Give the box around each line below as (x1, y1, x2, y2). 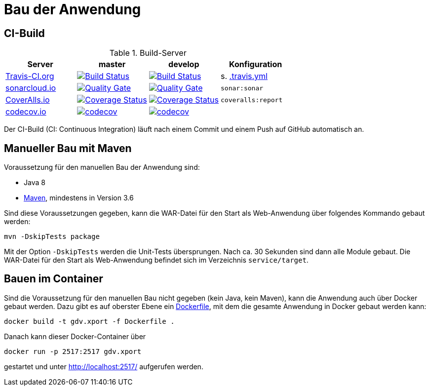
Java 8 (24, 178, 45, 187)
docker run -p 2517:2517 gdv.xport (4, 347, 142, 355)
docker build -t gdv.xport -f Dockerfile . (4, 317, 175, 325)
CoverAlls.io (5, 95, 50, 105)
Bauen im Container (4, 273, 103, 285)
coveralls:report (220, 96, 283, 104)
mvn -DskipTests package (4, 233, 100, 241)
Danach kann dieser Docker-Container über (4, 332, 146, 341)
